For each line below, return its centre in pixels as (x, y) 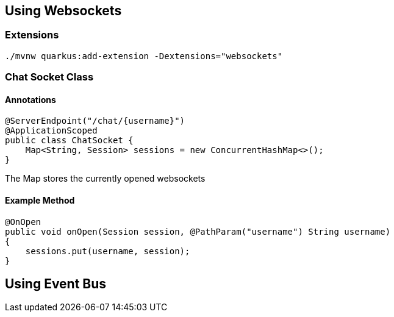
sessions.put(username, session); (108, 251)
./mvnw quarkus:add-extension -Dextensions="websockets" (144, 56)
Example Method (40, 200)
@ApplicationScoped (51, 131)
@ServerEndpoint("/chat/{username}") (95, 121)
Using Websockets (63, 11)
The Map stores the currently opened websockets (105, 179)
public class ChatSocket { (69, 141)
